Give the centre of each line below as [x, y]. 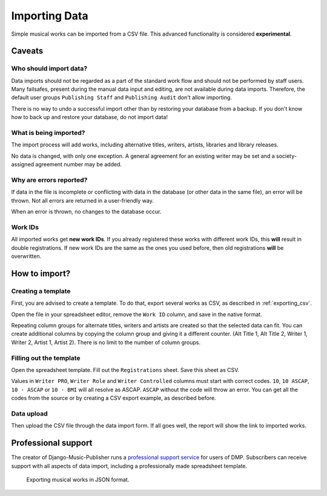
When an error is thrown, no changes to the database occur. [86, 212]
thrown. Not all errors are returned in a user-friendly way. [82, 200]
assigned [23, 165]
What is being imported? [48, 133]
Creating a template [41, 291]
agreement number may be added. [79, 165]
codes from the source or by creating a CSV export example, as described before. [114, 398]
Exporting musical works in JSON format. [78, 479]
